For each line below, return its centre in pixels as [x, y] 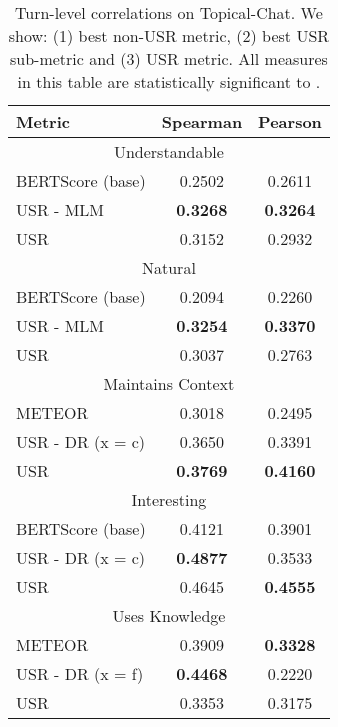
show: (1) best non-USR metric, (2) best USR [169, 35]
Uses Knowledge [169, 615]
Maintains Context [169, 383]
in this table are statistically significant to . [169, 81]
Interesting [169, 499]
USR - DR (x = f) [80, 673]
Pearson [290, 121]
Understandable [168, 151]
